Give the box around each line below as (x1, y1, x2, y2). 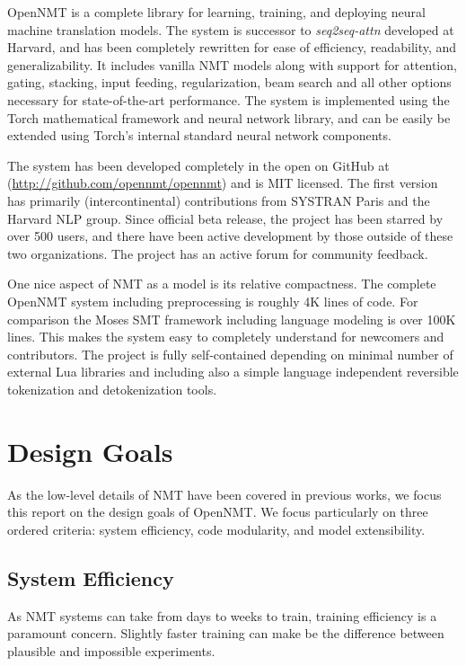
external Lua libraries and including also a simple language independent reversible (7, 362, 459, 381)
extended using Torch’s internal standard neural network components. (7, 126, 391, 145)
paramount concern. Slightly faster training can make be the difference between (7, 624, 444, 643)
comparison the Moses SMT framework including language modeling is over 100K (7, 309, 456, 328)
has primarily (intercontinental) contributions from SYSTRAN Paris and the (7, 191, 430, 209)
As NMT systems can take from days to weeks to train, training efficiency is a (7, 606, 437, 625)
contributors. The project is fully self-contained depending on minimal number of (7, 344, 453, 363)
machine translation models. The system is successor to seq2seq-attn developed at (7, 20, 454, 39)
